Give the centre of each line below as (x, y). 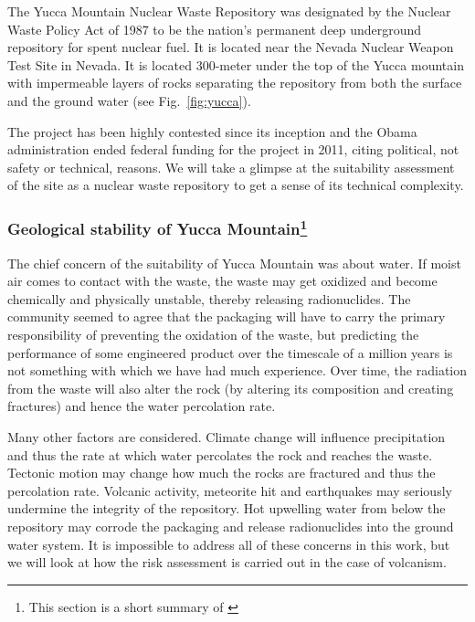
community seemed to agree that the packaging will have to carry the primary (227, 316)
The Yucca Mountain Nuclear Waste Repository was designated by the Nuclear (229, 11)
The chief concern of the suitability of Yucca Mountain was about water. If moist (234, 263)
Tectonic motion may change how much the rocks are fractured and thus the (222, 473)
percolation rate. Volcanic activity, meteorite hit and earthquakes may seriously (230, 490)
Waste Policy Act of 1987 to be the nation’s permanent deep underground (215, 29)
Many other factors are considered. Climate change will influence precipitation (227, 436)
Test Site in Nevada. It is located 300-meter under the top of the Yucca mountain (236, 64)
